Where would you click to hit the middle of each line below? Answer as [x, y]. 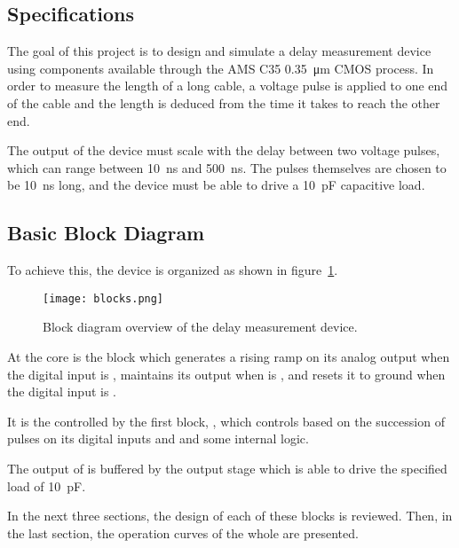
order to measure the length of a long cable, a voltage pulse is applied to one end [228, 86]
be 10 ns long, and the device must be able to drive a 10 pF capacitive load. [216, 185]
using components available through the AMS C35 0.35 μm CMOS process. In [221, 68]
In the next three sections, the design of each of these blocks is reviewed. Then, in [230, 516]
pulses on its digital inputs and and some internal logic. [158, 438]
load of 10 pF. [47, 485]
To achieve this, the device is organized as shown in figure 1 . [173, 270]
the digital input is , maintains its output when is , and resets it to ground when [226, 374]
